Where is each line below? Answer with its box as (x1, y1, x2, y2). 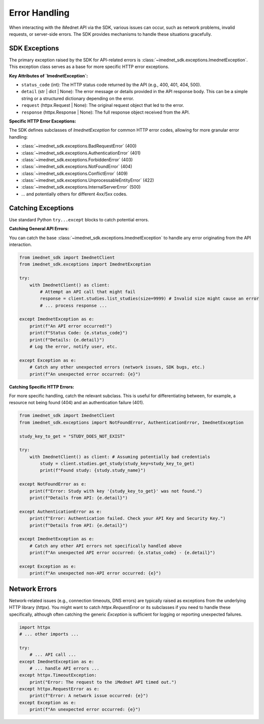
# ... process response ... (40, 303, 108, 308)
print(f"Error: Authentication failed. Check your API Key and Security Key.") (29, 516, 226, 521)
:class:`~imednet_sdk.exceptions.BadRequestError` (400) (21, 143, 137, 149)
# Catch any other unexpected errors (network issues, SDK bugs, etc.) (29, 364, 205, 370)
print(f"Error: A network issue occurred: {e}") (29, 693, 149, 699)
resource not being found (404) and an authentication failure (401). (9, 400, 144, 406)
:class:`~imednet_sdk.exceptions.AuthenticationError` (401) (21, 150, 141, 156)
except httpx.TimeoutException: (19, 673, 97, 678)
